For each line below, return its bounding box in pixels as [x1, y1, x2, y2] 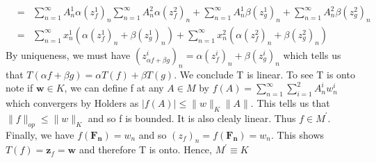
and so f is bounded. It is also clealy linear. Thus [88, 110, 296, 125]
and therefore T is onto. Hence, [79, 142, 212, 157]
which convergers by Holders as [6, 96, 139, 110]
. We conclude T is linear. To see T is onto [174, 67, 355, 81]
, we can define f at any [64, 80, 164, 95]
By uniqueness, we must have [6, 47, 131, 62]
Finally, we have [6, 127, 74, 141]
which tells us [283, 47, 341, 62]
